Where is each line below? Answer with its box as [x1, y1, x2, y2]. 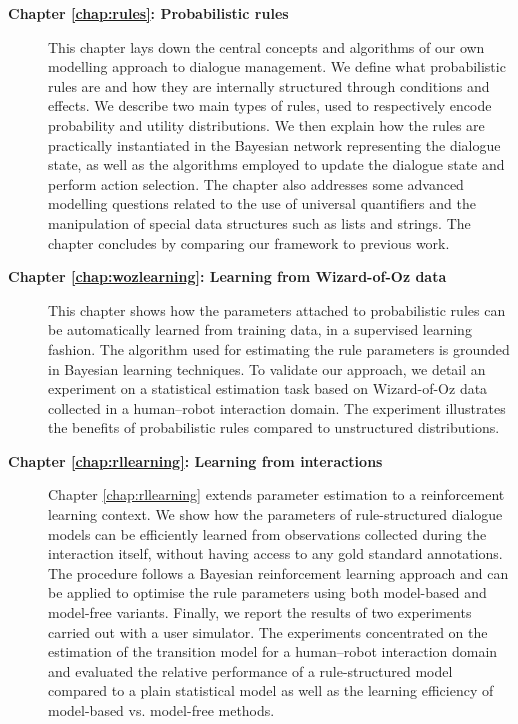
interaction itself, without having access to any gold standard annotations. [48, 543, 503, 564]
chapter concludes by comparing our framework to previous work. [48, 232, 450, 253]
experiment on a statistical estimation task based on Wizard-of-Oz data [48, 378, 488, 399]
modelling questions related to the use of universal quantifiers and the [48, 193, 476, 214]
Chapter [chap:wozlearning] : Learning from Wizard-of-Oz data [8, 266, 447, 287]
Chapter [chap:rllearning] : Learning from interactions [8, 450, 383, 471]
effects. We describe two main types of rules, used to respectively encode [48, 95, 492, 116]
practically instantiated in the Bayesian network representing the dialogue [48, 134, 501, 155]
